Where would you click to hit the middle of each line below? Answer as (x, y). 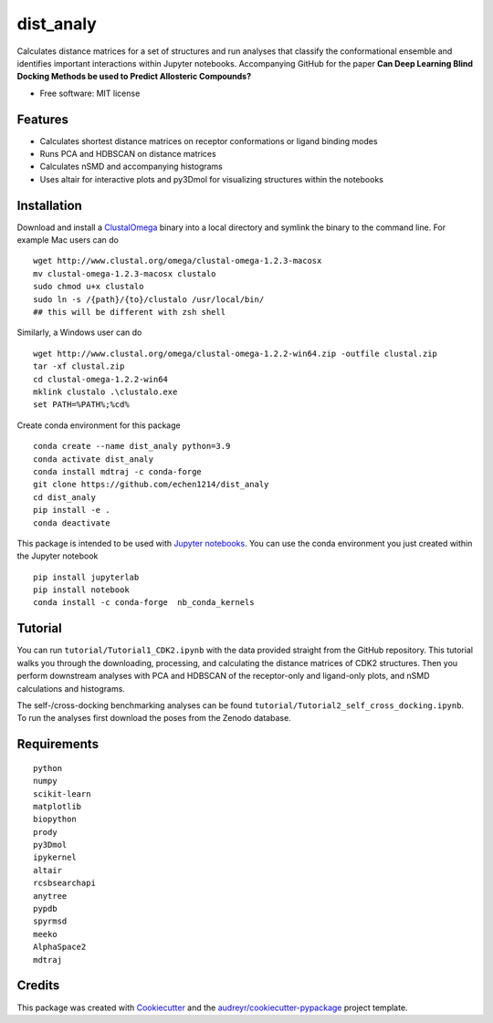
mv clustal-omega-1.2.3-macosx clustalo (125, 273)
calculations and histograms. (71, 688)
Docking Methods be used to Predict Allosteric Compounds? (134, 77)
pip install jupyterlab (86, 577)
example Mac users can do (68, 240)
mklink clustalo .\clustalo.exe (105, 392)
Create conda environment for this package (99, 425)
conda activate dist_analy (94, 459)
